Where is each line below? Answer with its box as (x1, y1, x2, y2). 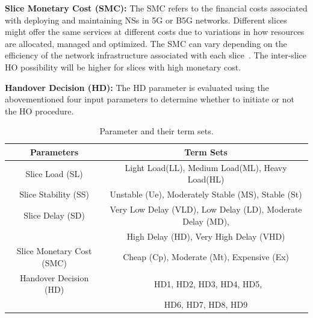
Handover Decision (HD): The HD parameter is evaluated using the (5, 81, 269, 93)
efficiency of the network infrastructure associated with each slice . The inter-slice (5, 49, 307, 61)
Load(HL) (187, 173, 225, 185)
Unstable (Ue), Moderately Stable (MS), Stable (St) (110, 188, 302, 201)
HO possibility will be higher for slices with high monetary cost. (5, 60, 241, 73)
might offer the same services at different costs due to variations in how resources (5, 25, 305, 38)
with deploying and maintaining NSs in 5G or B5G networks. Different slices (5, 13, 287, 26)
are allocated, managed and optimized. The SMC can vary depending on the (5, 37, 287, 49)
